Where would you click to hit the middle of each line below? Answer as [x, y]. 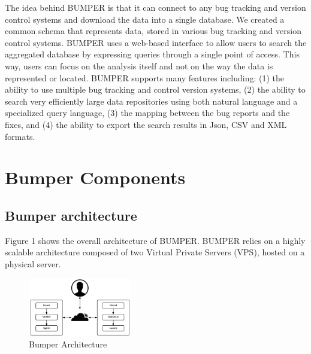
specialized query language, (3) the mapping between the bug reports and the [147, 113]
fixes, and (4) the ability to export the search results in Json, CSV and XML [146, 124]
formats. [20, 136]
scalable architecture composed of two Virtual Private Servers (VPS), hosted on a [155, 252]
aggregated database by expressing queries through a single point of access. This [152, 54]
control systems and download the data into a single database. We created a [145, 19]
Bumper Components [95, 177]
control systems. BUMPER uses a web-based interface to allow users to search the [156, 42]
